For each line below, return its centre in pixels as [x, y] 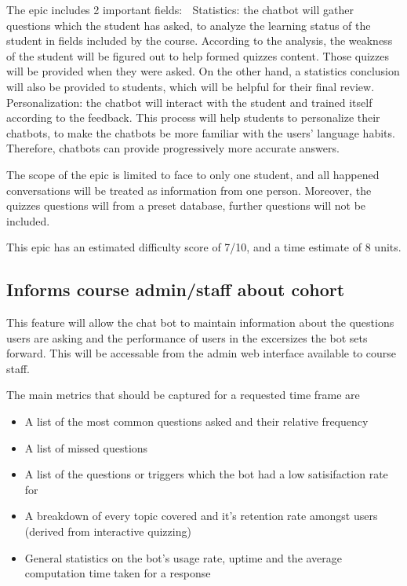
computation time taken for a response [118, 573]
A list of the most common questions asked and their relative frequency [196, 421]
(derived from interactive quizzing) [108, 531]
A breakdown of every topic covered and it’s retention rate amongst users [201, 516]
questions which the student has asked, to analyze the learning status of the [189, 25]
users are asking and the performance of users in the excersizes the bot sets [187, 337]
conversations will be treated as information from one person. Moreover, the [189, 190]
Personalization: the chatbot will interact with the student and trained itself [189, 102]
